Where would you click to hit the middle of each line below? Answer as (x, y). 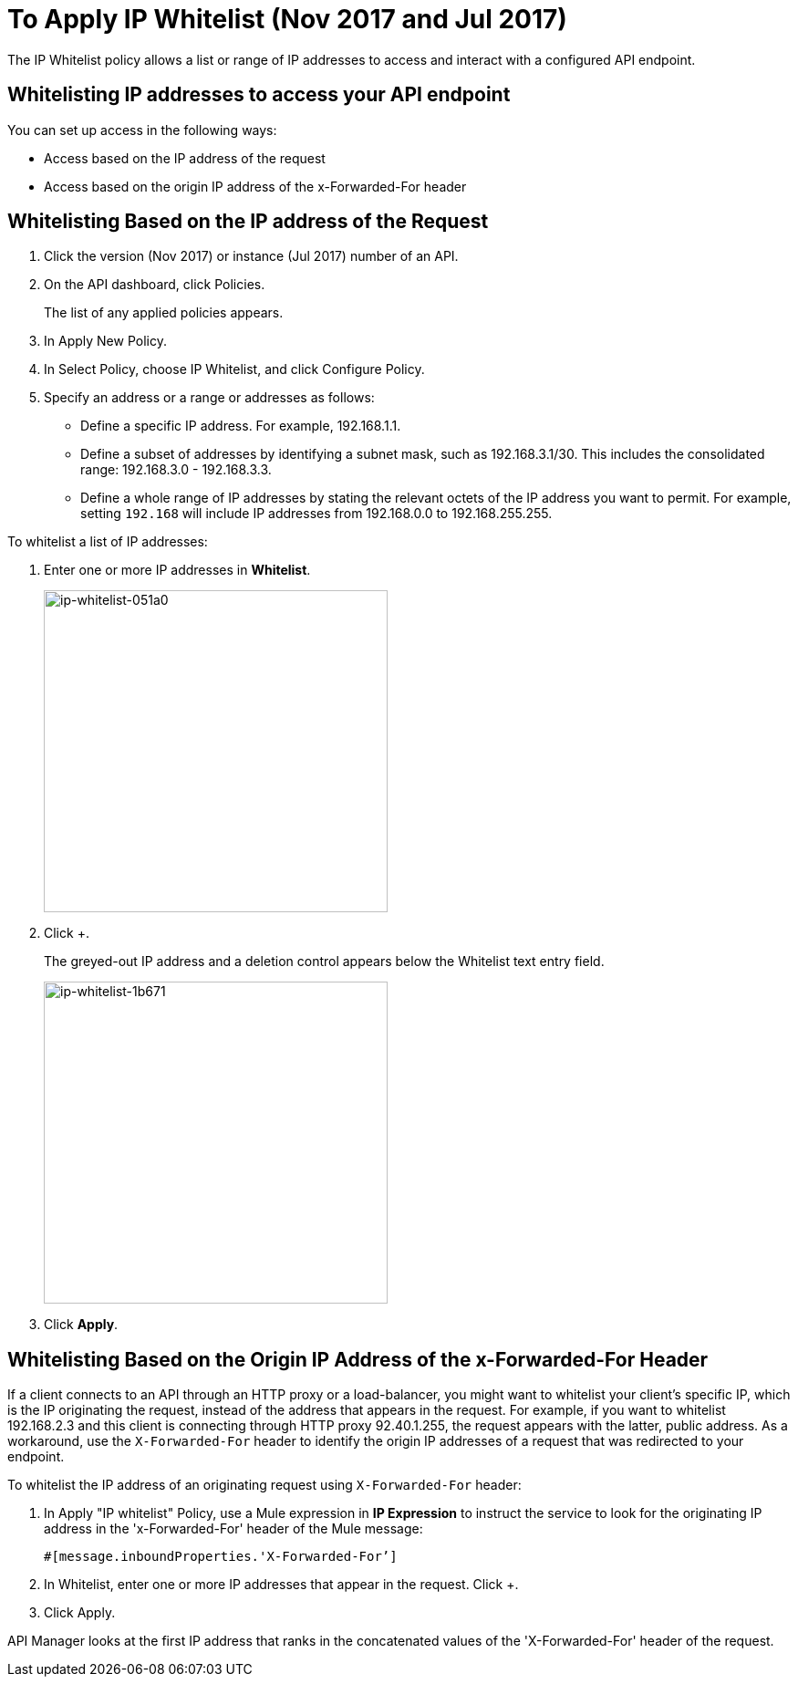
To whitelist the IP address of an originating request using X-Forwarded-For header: (264, 1485)
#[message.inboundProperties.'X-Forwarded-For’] (221, 1557)
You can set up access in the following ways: (142, 130)
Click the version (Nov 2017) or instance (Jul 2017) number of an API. (251, 256)
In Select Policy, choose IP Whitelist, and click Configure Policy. (234, 369)
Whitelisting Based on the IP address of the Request (248, 222)
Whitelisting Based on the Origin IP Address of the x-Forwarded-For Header (358, 1359)
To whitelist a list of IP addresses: (108, 542)
